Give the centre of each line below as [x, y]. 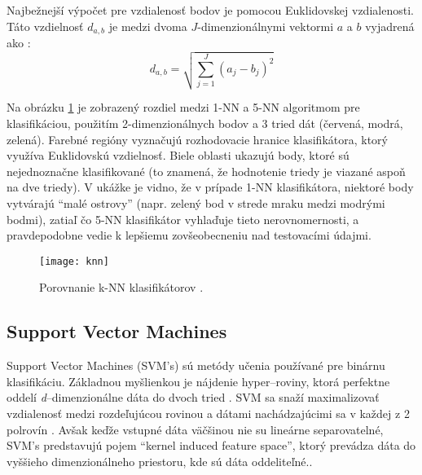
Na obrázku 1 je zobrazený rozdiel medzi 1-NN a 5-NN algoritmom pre [183, 107]
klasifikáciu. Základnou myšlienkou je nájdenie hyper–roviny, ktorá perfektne [198, 381]
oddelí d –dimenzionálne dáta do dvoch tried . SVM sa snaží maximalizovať [193, 397]
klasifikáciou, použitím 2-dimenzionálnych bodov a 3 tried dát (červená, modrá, [205, 123]
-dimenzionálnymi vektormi [266, 26]
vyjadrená [390, 26]
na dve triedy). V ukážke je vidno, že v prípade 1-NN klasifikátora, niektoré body [210, 187]
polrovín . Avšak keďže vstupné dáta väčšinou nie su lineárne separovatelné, [195, 429]
